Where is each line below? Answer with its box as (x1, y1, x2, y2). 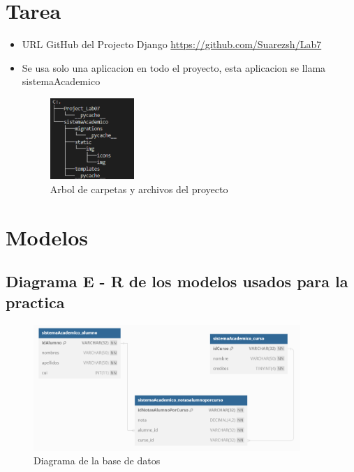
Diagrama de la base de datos (34, 453, 161, 468)
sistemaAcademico (22, 74, 101, 89)
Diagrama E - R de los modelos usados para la (6, 271, 348, 292)
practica (6, 291, 65, 312)
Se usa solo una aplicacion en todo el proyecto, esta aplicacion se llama (22, 60, 326, 75)
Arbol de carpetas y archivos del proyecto (50, 182, 228, 197)
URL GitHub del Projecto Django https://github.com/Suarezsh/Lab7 (22, 37, 322, 52)
